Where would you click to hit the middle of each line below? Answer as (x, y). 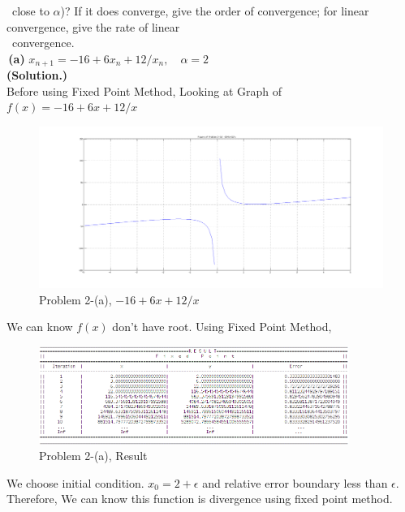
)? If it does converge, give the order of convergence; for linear (215, 11)
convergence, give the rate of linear (93, 26)
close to (30, 11)
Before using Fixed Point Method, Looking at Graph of (144, 90)
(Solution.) (37, 75)
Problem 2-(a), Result (93, 456)
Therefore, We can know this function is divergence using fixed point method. (200, 499)
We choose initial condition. (75, 482)
